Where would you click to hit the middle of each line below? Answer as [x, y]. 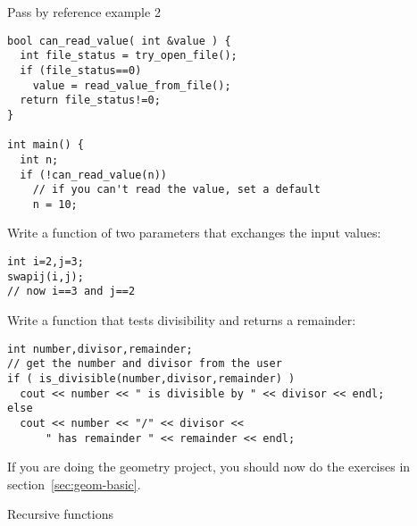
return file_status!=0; [90, 100]
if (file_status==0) [81, 70]
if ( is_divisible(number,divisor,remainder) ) [151, 378]
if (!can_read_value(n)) [93, 175]
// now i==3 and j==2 [71, 292]
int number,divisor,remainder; [100, 349]
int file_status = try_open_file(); [129, 56]
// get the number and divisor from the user [145, 364]
